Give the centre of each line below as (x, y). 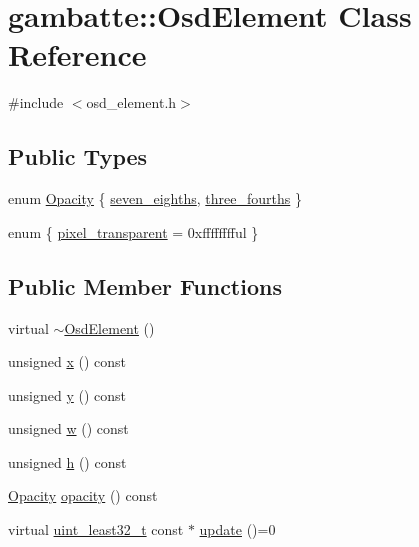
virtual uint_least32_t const (96, 529)
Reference (77, 54)
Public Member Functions (145, 285)
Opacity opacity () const (83, 495)
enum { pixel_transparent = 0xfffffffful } (133, 231)
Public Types (78, 156)
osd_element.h (131, 102)
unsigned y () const (67, 394)
